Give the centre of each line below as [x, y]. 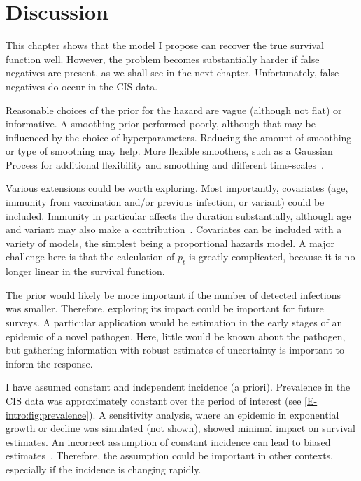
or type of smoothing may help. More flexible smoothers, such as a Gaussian [169, 151]
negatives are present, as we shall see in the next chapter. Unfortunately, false [172, 72]
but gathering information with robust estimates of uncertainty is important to [175, 350]
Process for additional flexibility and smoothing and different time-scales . [165, 164]
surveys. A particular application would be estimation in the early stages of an [174, 322]
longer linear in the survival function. [85, 271]
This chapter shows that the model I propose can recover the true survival [165, 45]
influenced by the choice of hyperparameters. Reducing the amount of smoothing [179, 137]
